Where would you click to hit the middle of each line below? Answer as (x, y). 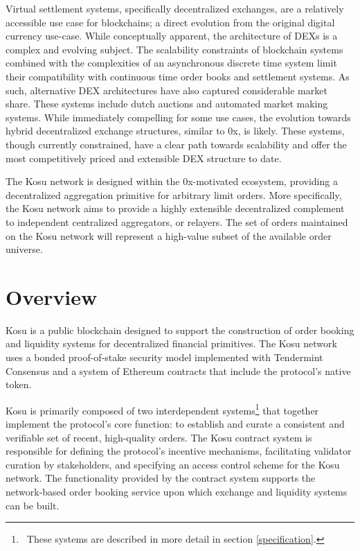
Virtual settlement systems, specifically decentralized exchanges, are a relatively (175, 8)
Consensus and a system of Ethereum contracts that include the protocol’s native (178, 370)
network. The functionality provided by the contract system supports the (161, 478)
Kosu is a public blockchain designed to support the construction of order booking (180, 330)
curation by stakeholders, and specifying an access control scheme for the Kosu (173, 464)
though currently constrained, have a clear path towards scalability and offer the (176, 144)
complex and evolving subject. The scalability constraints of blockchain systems (174, 49)
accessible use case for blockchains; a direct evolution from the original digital (170, 22)
